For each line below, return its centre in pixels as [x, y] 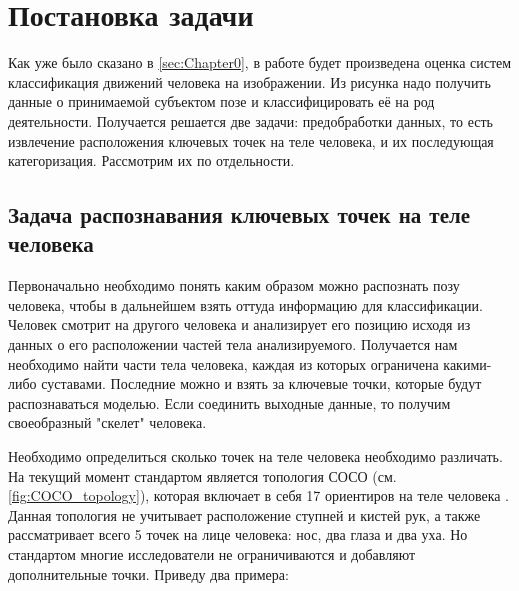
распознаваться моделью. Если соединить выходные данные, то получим [229, 402]
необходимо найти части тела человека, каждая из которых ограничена [223, 363]
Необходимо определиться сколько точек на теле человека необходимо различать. [255, 456]
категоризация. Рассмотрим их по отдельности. [151, 160]
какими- [467, 363]
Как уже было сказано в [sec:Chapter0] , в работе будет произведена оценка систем [260, 62]
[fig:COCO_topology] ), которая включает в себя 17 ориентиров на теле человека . [259, 495]
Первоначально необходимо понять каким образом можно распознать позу [234, 285]
